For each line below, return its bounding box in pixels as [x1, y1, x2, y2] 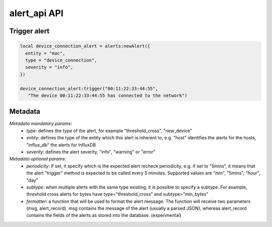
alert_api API [9, 8, 64, 19]
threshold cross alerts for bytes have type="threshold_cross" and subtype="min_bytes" [26, 191, 209, 197]
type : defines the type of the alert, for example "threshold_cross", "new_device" [26, 128, 192, 134]
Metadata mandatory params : [9, 121, 73, 127]
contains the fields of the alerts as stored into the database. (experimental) [26, 212, 181, 218]
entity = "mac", [25, 50, 65, 56]
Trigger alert [9, 27, 50, 35]
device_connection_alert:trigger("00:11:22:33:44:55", [20, 86, 158, 91]
